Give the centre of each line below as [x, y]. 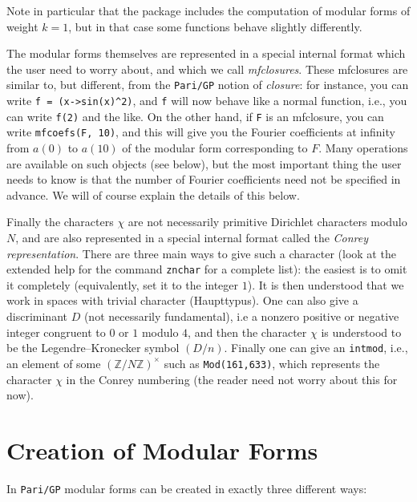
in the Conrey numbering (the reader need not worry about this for [232, 379]
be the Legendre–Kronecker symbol [93, 348]
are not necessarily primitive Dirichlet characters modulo [267, 222]
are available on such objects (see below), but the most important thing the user [204, 163]
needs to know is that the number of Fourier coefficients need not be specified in [204, 179]
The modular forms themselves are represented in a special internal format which [206, 53]
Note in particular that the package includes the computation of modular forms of [208, 10]
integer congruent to [56, 332]
